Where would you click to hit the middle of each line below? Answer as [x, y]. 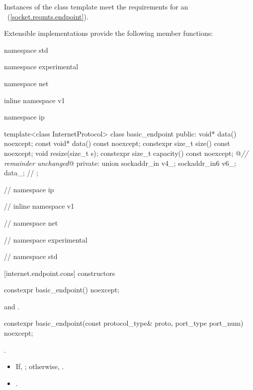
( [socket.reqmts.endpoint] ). [48, 16]
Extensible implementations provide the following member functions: [109, 33]
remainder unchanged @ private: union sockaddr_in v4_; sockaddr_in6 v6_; [120, 163]
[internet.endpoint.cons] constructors [60, 273]
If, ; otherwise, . [40, 366]
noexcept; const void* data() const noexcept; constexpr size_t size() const [117, 143]
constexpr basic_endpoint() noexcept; [62, 290]
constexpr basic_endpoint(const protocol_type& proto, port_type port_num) [124, 323]
